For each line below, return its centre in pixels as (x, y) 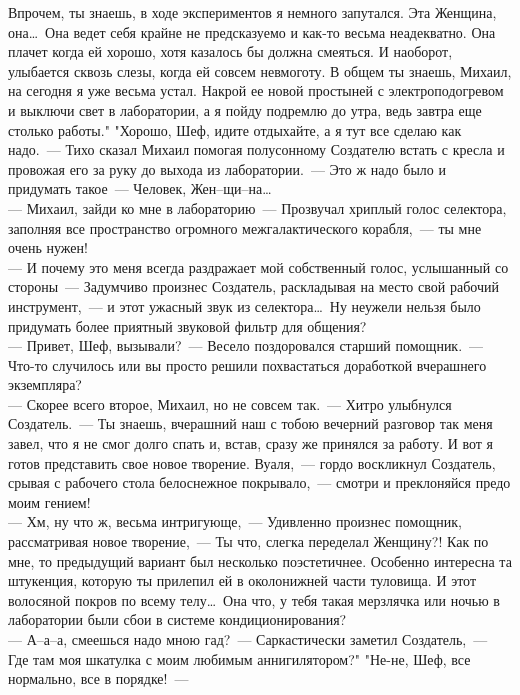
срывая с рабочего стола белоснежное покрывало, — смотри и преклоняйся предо (259, 482)
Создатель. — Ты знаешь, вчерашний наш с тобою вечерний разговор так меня (250, 423)
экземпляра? (45, 384)
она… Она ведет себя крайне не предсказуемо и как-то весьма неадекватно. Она (252, 31)
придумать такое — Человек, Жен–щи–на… (140, 188)
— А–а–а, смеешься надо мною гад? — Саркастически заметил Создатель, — (248, 639)
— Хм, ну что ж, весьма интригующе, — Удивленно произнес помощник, (235, 521)
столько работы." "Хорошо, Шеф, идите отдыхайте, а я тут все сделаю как (235, 129)
